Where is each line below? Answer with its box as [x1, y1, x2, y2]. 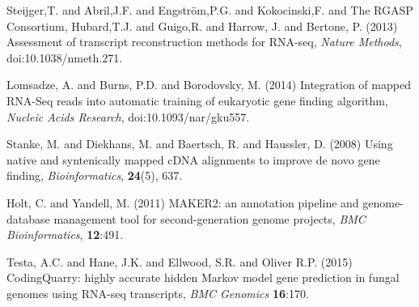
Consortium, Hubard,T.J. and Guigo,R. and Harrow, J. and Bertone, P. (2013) [6, 17, 398, 34]
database [6, 210, 50, 227]
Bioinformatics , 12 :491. [6, 226, 124, 243]
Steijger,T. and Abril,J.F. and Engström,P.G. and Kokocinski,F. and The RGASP [6, 2, 413, 18]
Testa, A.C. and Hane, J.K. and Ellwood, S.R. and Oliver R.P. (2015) [6, 253, 353, 270]
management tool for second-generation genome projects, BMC [53, 210, 366, 227]
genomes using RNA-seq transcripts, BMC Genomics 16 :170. [6, 284, 309, 301]
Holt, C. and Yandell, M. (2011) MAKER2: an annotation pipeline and [6, 194, 359, 211]
